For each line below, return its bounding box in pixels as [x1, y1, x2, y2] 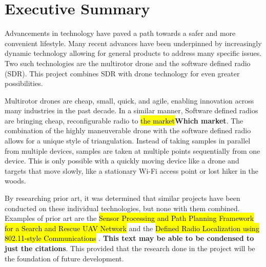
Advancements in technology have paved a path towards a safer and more [5, 28, 236, 38]
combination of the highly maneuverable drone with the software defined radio [5, 125, 251, 136]
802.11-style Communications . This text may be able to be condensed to [5, 233, 254, 243]
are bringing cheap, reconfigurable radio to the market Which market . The [5, 115, 243, 126]
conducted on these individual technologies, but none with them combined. [5, 202, 240, 213]
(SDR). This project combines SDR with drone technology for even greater [5, 68, 240, 78]
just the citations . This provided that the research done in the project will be [5, 243, 255, 253]
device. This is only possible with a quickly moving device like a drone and [5, 155, 239, 166]
